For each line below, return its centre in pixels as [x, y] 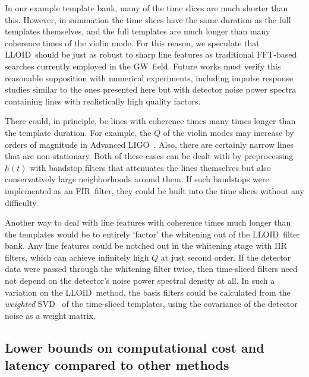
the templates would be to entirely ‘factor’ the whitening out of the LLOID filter [153, 234]
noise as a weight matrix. [51, 315]
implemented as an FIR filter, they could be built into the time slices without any [154, 190]
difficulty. [22, 202]
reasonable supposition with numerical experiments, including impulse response [149, 77]
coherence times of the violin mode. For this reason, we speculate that [132, 42]
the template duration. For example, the [78, 132]
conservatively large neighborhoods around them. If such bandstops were [137, 179]
